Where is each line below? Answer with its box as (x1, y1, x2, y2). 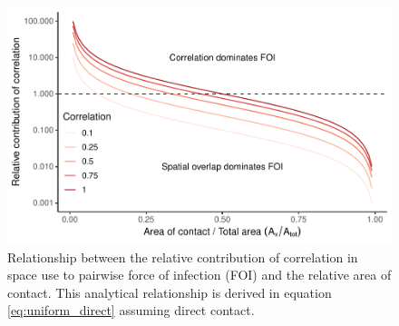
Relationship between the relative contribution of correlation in (7, 247, 358, 266)
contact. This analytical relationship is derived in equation (7, 282, 332, 301)
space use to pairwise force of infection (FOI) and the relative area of (7, 265, 392, 284)
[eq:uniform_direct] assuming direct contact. (7, 301, 255, 320)
